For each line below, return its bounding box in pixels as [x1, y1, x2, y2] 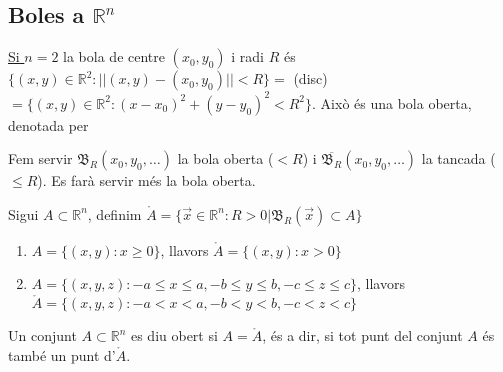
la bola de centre [63, 46, 165, 67]
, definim [87, 203, 142, 224]
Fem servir [8, 148, 73, 169]
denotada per [8, 114, 89, 135]
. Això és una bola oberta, [312, 92, 472, 113]
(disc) [293, 68, 328, 89]
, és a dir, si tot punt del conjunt [262, 325, 463, 346]
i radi [231, 46, 265, 67]
